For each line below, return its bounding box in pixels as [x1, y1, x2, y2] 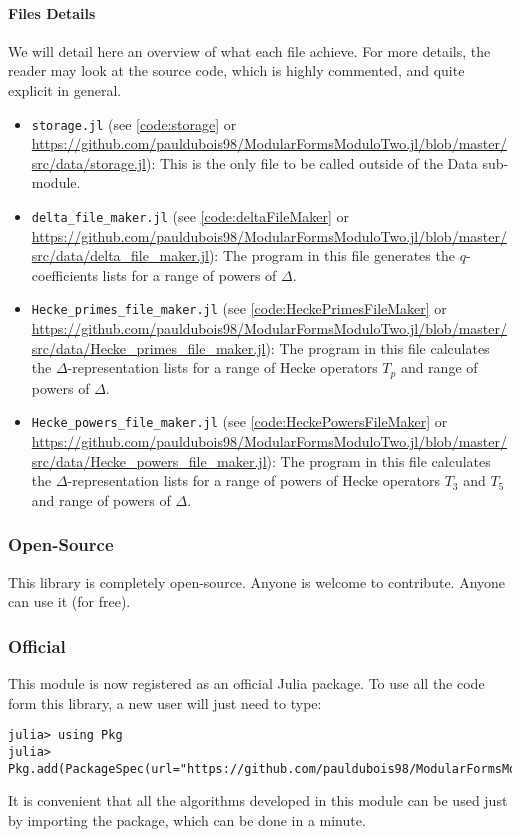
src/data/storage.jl [31, 152, 146, 173]
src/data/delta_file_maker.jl [31, 245, 209, 266]
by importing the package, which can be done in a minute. [8, 809, 366, 830]
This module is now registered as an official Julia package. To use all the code [8, 673, 485, 693]
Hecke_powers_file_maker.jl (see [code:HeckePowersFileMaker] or [31, 411, 448, 432]
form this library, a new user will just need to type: [8, 692, 322, 713]
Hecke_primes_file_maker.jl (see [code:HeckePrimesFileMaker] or [31, 298, 447, 319]
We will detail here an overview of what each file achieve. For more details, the [8, 40, 491, 61]
